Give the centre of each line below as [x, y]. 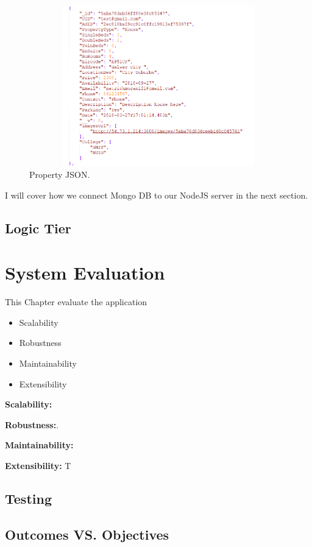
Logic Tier [38, 228]
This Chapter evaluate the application [76, 302]
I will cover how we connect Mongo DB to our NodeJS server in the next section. [157, 195]
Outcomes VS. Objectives [87, 534]
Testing [28, 498]
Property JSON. [60, 175]
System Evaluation [85, 273]
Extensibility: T [38, 465]
